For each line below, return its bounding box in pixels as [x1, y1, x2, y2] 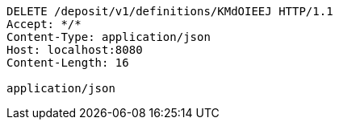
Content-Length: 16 [6, 56, 129, 69]
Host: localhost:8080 [6, 43, 143, 56]
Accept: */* [6, 18, 82, 30]
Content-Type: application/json [6, 30, 211, 43]
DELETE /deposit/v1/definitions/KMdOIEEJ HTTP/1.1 [6, 5, 333, 18]
